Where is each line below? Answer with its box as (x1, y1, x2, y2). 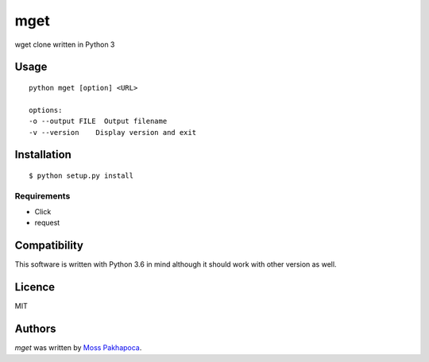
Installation (14, 148, 71, 162)
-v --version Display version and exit (29, 128, 197, 137)
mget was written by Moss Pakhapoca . (14, 343, 142, 352)
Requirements (14, 191, 71, 202)
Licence (14, 280, 56, 294)
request (34, 218, 60, 228)
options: (29, 106, 63, 114)
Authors (14, 322, 56, 336)
